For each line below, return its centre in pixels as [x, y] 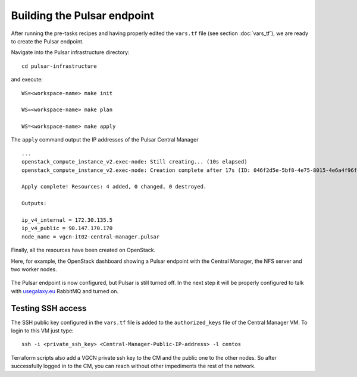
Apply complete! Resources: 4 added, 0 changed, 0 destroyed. [114, 187]
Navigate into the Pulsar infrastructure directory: [70, 52]
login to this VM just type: [42, 331]
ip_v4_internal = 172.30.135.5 [67, 220]
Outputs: [34, 203]
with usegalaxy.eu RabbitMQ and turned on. [65, 291]
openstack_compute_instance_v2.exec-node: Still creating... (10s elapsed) [134, 162]
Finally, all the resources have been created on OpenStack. [83, 250]
